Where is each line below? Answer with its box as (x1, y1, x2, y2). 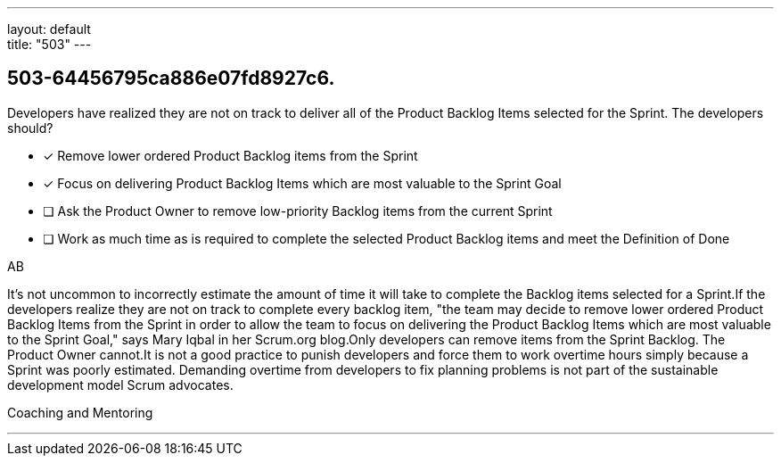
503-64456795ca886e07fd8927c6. (7, 67, 335, 90)
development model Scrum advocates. (7, 376, 234, 393)
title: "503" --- (7, 37, 92, 52)
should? (7, 120, 53, 136)
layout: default (7, 21, 91, 37)
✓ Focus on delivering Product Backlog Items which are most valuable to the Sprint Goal (43, 175, 562, 191)
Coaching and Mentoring (7, 404, 153, 420)
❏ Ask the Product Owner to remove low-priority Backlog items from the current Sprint (43, 203, 553, 219)
